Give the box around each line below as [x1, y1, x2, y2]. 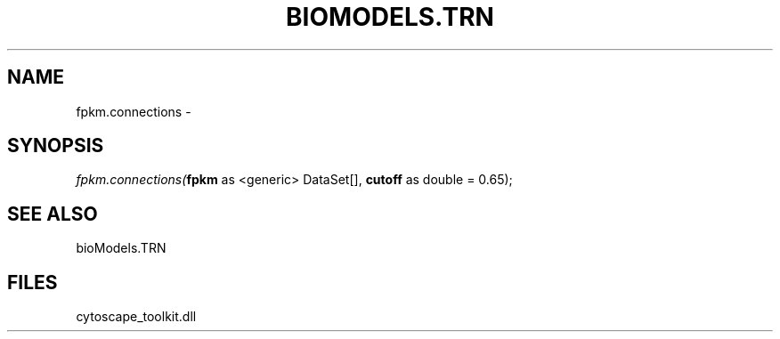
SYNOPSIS [7, 134, 104, 157]
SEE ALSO [7, 202, 98, 225]
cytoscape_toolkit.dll [76, 309, 197, 325]
